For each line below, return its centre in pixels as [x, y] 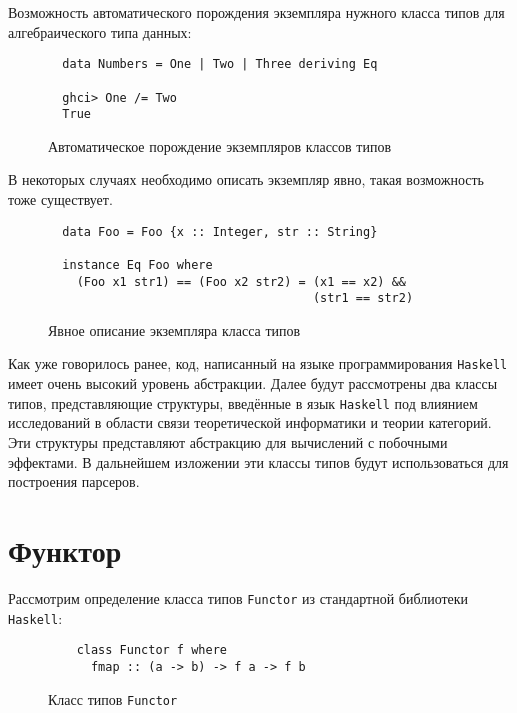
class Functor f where [151, 650]
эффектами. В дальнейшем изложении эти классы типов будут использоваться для [258, 461]
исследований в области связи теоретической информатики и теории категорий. [250, 422]
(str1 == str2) [363, 298]
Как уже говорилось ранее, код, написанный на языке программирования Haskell [258, 363]
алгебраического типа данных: [100, 31]
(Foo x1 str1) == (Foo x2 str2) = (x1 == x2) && [241, 281]
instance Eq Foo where [137, 264]
